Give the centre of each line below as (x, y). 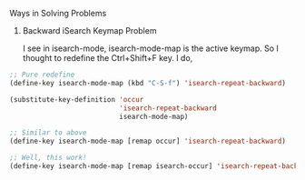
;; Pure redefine (42, 75)
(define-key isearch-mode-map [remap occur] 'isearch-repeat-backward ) (148, 141)
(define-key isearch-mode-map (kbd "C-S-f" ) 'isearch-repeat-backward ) (148, 83)
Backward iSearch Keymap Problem (89, 30)
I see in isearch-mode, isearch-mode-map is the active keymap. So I (151, 48)
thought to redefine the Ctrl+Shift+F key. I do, (108, 58)
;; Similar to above (49, 133)
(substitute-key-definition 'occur (77, 99)
